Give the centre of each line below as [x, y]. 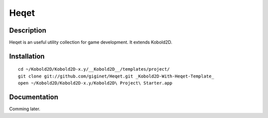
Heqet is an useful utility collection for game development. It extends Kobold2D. [91, 42]
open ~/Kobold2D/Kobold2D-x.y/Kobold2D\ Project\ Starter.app [95, 83]
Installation [27, 56]
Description [28, 30]
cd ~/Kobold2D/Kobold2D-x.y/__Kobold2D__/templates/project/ [94, 69]
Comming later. [25, 109]
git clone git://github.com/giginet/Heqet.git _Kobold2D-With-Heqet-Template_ [116, 76]
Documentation [34, 97]
